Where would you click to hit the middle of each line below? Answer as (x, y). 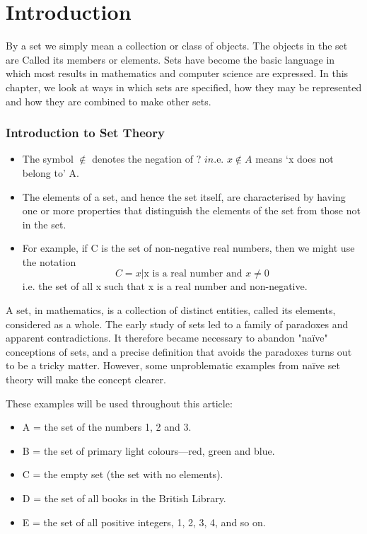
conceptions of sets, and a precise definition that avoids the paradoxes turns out (179, 351)
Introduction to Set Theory (85, 133)
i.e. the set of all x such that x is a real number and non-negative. (165, 286)
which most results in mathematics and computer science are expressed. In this (177, 73)
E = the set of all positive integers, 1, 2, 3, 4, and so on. (144, 522)
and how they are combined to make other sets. (109, 101)
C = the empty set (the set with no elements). (123, 474)
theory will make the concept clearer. (86, 379)
